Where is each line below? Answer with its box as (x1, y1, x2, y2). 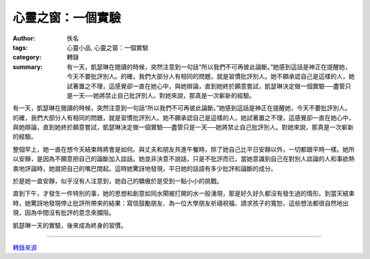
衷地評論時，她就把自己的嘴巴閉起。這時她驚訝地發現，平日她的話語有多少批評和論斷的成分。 (12, 164, 277, 172)
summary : (12, 62, 43, 71)
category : (12, 53, 42, 62)
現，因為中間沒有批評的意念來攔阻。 (12, 208, 115, 217)
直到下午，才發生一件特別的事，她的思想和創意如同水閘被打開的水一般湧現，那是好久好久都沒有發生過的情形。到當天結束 (12, 189, 355, 197)
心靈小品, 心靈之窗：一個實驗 (66, 43, 149, 51)
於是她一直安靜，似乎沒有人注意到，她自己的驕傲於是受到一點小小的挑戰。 (12, 177, 223, 185)
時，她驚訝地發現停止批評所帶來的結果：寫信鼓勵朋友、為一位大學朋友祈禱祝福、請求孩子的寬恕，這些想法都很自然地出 (12, 199, 349, 207)
